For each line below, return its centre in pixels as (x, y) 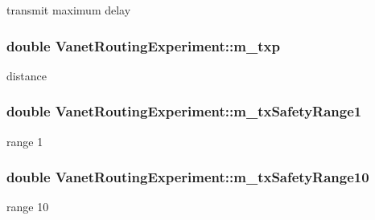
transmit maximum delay (69, 10)
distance (27, 75)
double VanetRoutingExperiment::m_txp (143, 45)
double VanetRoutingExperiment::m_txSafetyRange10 (188, 177)
